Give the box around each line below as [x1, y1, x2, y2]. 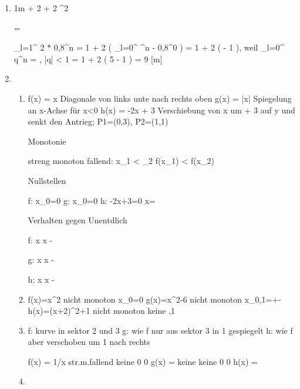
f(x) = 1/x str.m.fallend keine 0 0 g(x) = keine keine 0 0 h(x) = [28, 355, 258, 367]
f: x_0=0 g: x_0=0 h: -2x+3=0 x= [28, 194, 156, 206]
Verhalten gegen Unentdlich [28, 214, 127, 226]
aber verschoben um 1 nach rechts [28, 336, 150, 348]
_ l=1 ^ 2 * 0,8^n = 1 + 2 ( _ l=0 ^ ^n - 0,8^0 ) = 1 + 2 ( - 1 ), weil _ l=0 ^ [14, 41, 285, 53]
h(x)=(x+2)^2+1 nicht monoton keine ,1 [28, 304, 176, 317]
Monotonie [28, 135, 66, 147]
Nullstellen [28, 174, 66, 186]
